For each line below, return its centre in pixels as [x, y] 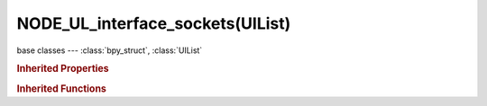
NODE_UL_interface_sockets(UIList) [154, 23]
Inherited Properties [63, 69]
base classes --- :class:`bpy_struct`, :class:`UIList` [110, 50]
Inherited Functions [62, 88]
